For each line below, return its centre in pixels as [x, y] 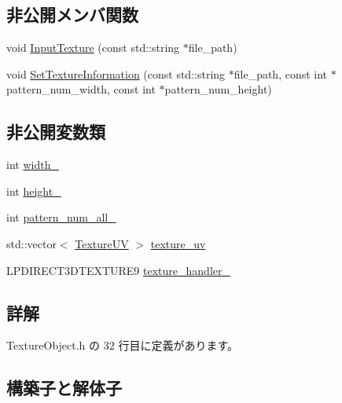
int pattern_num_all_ [61, 217]
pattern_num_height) [218, 89]
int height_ [34, 191]
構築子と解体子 [64, 388]
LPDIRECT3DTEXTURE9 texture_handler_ [118, 270]
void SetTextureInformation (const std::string [116, 73]
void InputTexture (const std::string [93, 48]
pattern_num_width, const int [81, 89]
